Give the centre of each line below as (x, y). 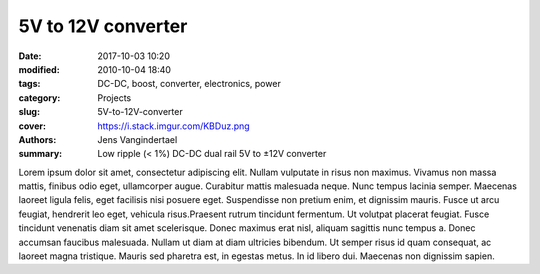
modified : (39, 69)
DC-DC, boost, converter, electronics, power (189, 84)
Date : (30, 56)
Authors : (37, 139)
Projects (114, 97)
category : (39, 97)
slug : (29, 112)
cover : (32, 126)
